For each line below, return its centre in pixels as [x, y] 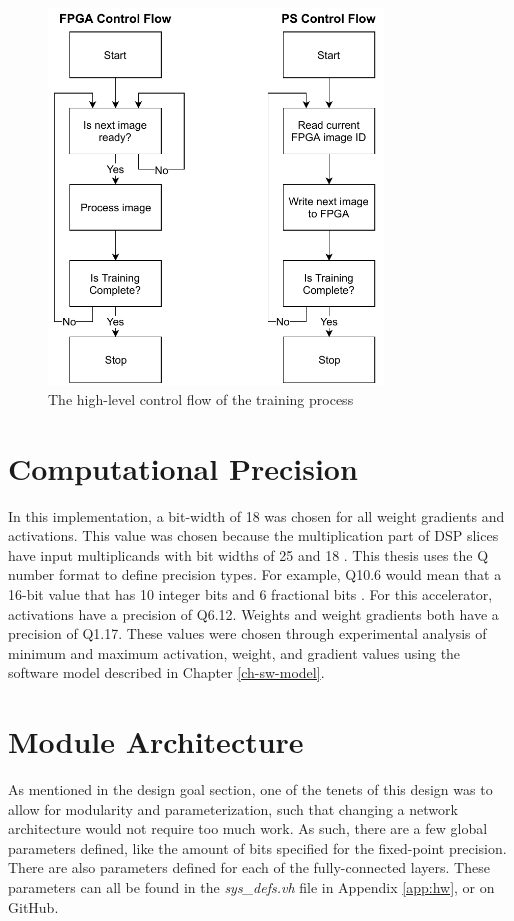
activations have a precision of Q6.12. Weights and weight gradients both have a [253, 613]
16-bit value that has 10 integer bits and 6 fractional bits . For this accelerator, [250, 593]
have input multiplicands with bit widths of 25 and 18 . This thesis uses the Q [248, 554]
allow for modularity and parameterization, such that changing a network [233, 808]
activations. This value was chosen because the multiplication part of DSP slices [253, 535]
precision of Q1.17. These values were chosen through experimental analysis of [247, 633]
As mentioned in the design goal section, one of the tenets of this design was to [250, 789]
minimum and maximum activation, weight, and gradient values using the [234, 652]
